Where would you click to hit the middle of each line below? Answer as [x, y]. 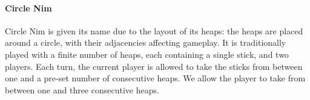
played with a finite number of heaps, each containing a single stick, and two [147, 54]
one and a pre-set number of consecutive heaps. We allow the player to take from [155, 78]
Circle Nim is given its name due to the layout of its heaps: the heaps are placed [154, 30]
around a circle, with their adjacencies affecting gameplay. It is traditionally [146, 42]
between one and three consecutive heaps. [82, 89]
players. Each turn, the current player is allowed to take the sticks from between [154, 66]
